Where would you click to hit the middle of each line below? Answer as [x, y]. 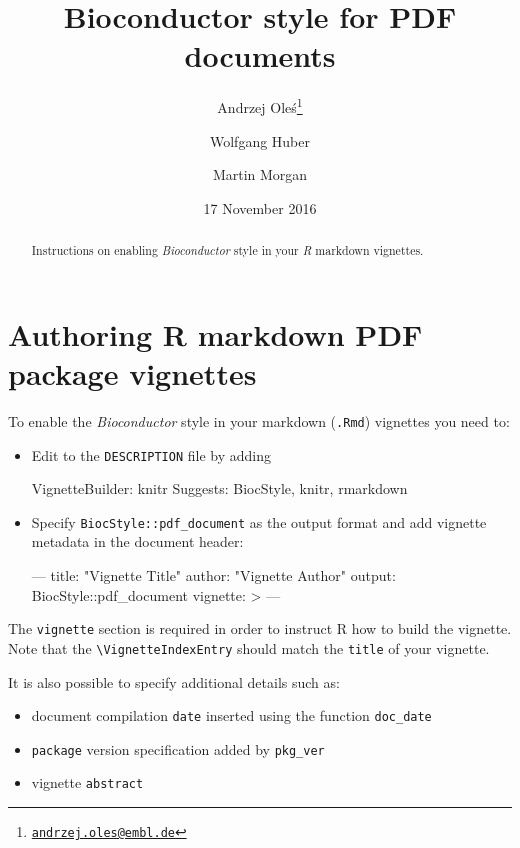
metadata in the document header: [137, 541]
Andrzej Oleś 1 [260, 105]
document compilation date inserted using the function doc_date [231, 715]
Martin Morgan [260, 174]
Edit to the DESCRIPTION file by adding [151, 454]
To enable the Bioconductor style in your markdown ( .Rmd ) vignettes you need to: [259, 420]
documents [260, 55]
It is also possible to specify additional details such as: [174, 681]
